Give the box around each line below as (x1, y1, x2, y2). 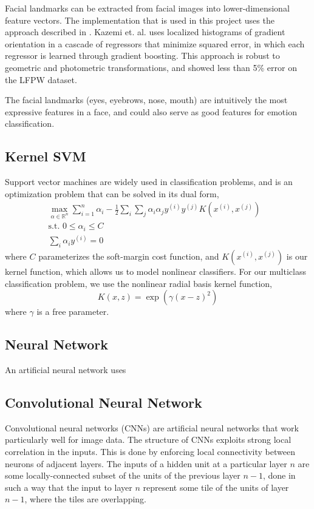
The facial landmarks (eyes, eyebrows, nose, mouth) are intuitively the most (5, 93, 288, 106)
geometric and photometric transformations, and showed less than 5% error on (5, 61, 297, 73)
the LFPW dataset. (5, 73, 77, 86)
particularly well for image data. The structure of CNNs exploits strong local (5, 433, 292, 446)
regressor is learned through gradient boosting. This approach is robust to (5, 49, 280, 62)
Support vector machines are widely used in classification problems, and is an (5, 175, 293, 188)
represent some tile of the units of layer (143, 480, 289, 493)
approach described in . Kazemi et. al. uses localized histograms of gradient (5, 25, 285, 38)
